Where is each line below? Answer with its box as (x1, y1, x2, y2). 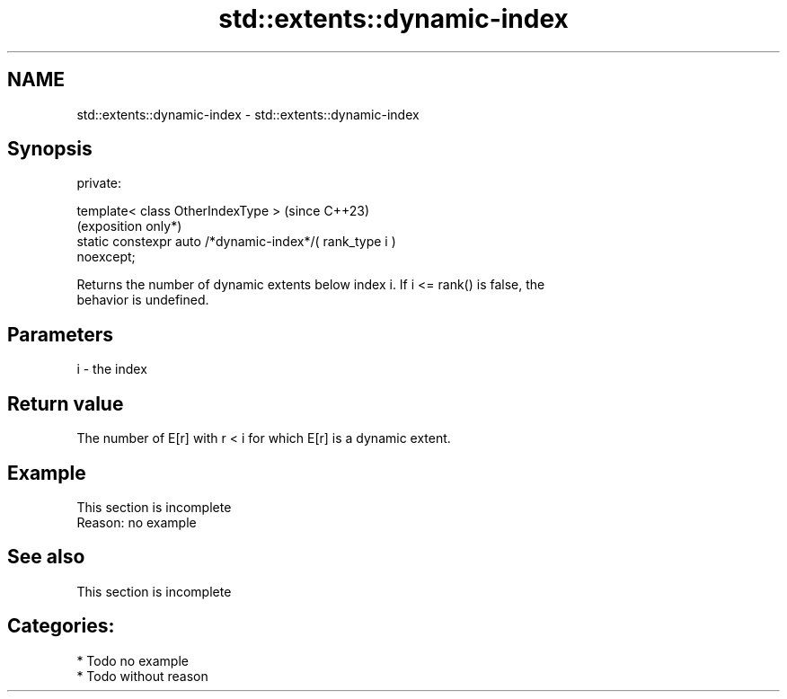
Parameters (7, 323, 113, 346)
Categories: (7, 615, 115, 638)
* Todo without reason (76, 668, 208, 684)
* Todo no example (76, 652, 189, 668)
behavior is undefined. (76, 292, 209, 308)
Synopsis (7, 137, 93, 161)
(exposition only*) (76, 218, 182, 234)
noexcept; (76, 249, 136, 265)
